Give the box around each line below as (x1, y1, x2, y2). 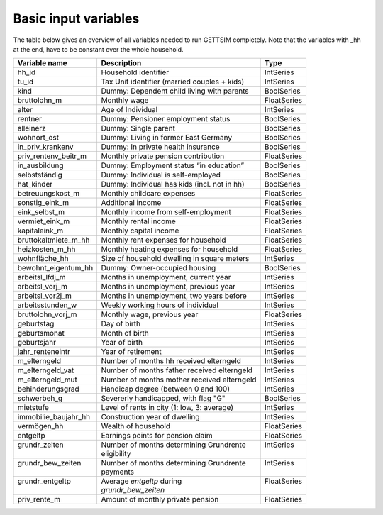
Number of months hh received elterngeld (101, 356, 241, 366)
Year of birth (101, 338, 143, 348)
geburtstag (17, 319, 55, 329)
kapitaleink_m (17, 226, 64, 236)
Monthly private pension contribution (101, 151, 225, 161)
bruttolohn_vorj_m (17, 309, 77, 319)
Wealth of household (101, 421, 170, 431)
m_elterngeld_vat (17, 365, 74, 375)
